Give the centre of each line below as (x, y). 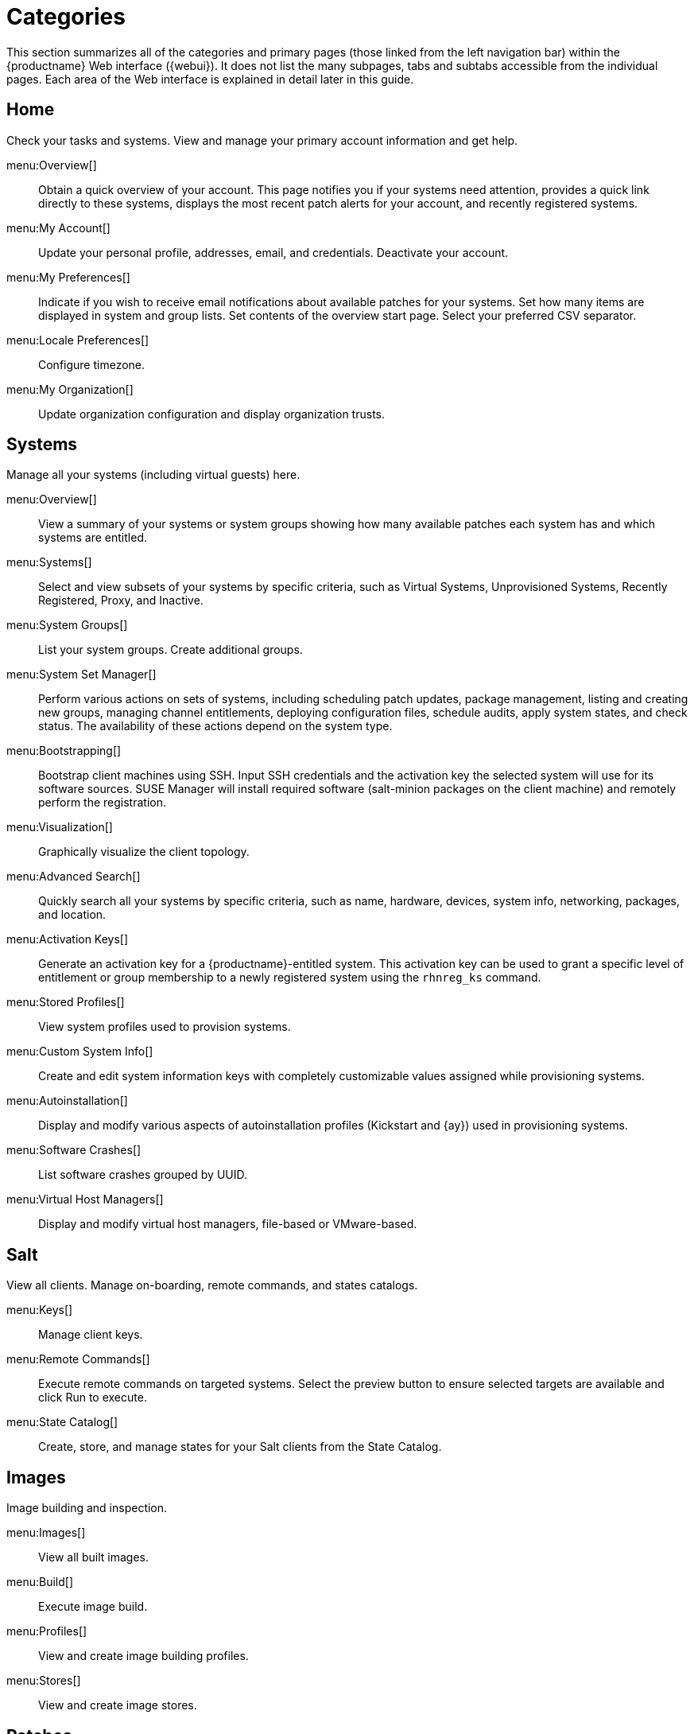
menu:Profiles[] (47, 1631)
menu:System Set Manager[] (81, 675)
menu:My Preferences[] (68, 277)
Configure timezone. (92, 364)
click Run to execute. (93, 1398)
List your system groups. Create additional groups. (171, 650)
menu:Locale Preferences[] (78, 340)
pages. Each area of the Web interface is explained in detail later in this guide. (210, 79)
